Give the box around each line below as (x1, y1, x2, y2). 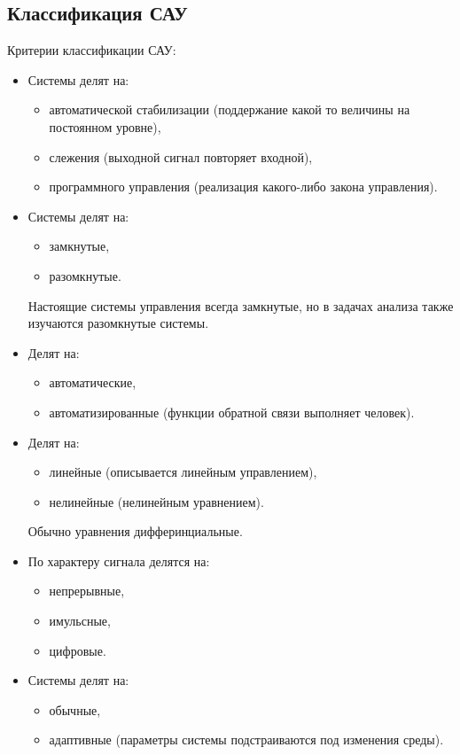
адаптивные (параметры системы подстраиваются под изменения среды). (49, 730, 444, 749)
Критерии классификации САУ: (7, 41, 176, 59)
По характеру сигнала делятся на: (27, 551, 210, 570)
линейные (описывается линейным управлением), (49, 463, 317, 481)
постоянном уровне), (49, 117, 161, 136)
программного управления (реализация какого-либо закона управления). (49, 177, 438, 196)
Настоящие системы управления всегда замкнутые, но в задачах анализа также (27, 296, 454, 315)
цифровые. (49, 641, 106, 659)
